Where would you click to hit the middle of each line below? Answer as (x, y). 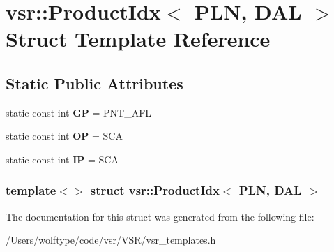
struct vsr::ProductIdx (155, 190)
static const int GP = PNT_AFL (79, 112)
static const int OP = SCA (64, 136)
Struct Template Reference (138, 39)
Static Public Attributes (94, 83)
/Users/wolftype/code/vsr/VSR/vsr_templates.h (111, 240)
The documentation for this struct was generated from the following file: (160, 216)
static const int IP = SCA (62, 159)
